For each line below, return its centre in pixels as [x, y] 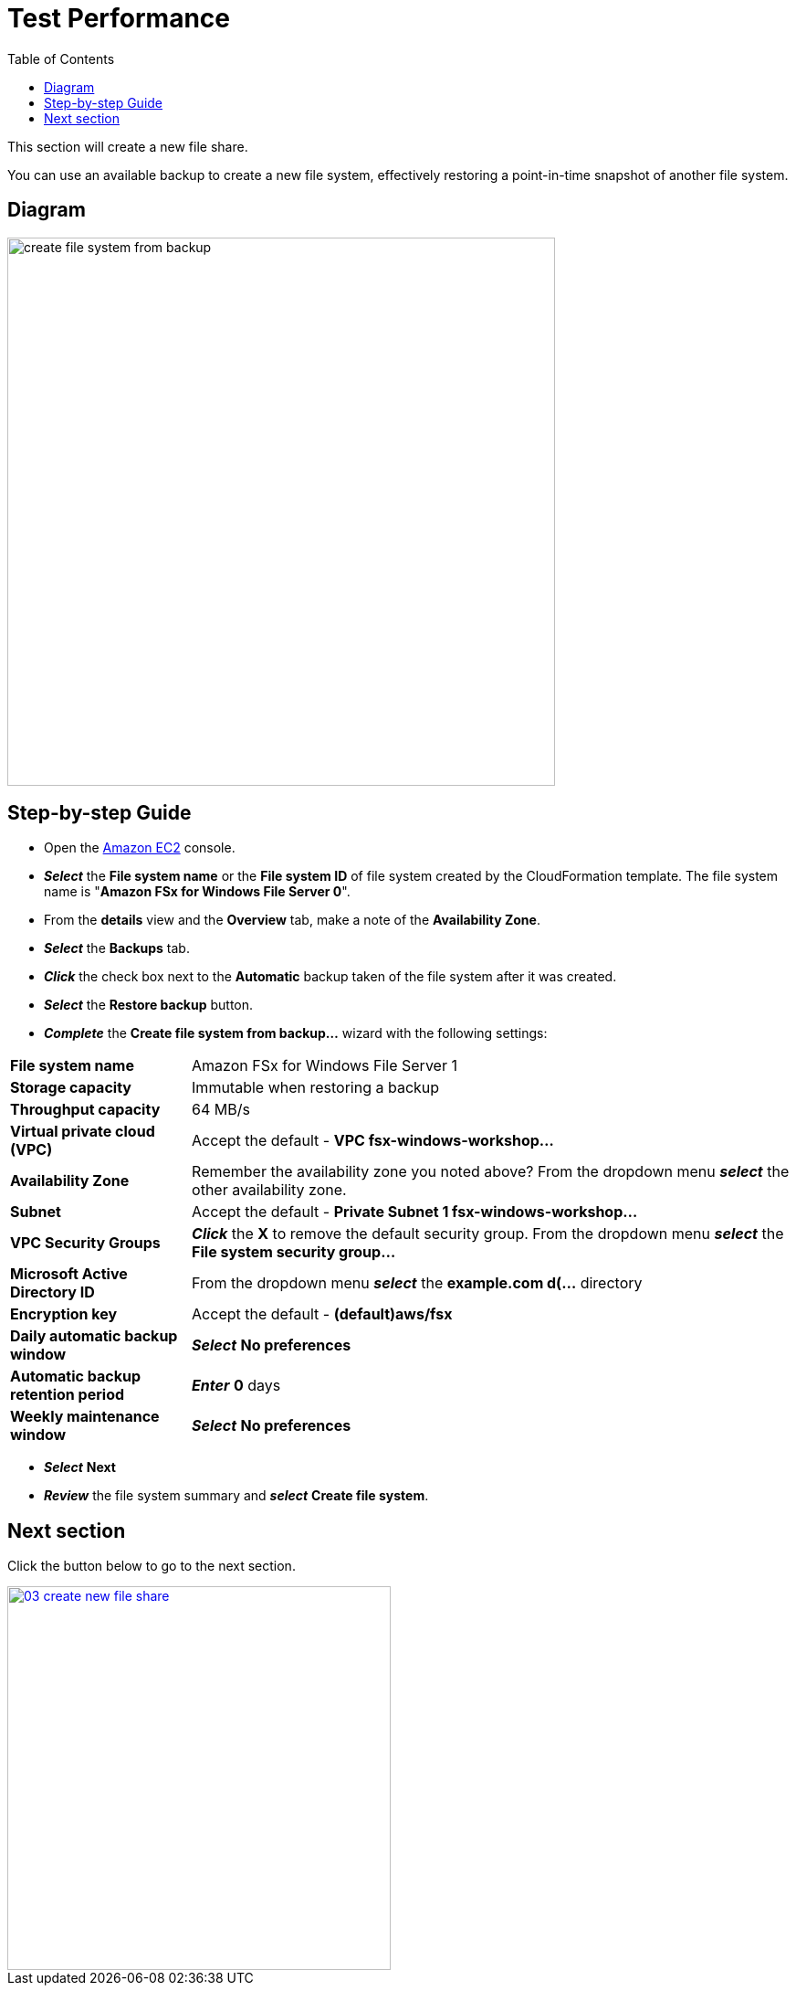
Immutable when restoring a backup [316, 1088]
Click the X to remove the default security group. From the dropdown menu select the [488, 1234]
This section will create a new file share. [128, 146]
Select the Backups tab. [117, 948]
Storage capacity [71, 1088]
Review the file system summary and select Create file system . [236, 1496]
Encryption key [64, 1314]
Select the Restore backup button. [149, 1005]
